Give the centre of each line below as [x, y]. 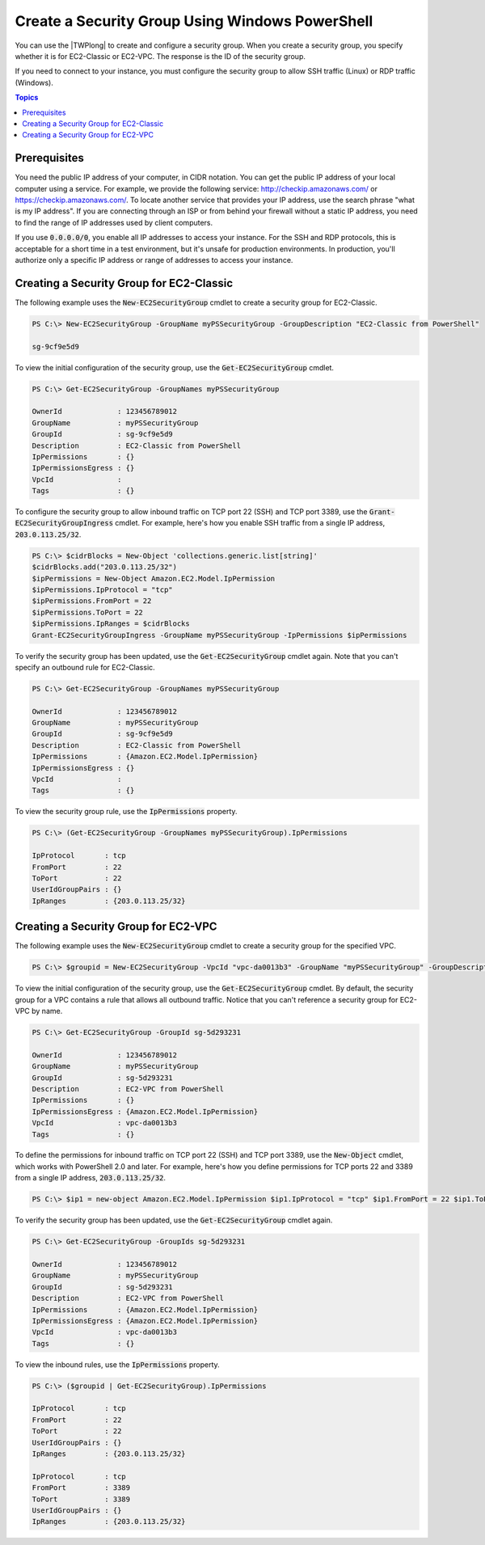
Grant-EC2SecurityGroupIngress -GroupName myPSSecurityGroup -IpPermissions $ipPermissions [219, 635]
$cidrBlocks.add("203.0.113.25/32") [105, 567]
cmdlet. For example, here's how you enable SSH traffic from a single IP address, [250, 523]
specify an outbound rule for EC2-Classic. [85, 667]
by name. [47, 1011]
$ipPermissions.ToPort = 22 [87, 612]
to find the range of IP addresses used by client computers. [114, 222]
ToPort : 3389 [81, 1499]
